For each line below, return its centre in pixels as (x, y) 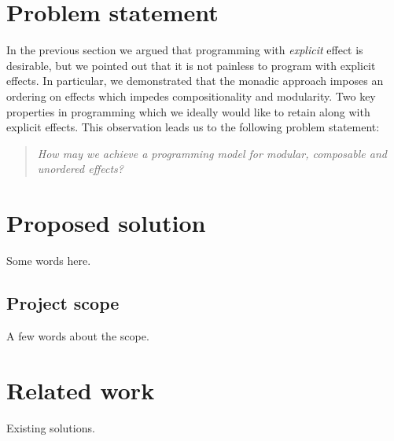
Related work (81, 390)
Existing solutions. (51, 427)
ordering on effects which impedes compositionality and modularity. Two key (191, 96)
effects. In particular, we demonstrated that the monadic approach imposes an (195, 81)
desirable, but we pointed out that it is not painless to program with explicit (191, 65)
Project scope (63, 302)
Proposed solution (106, 223)
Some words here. (49, 260)
